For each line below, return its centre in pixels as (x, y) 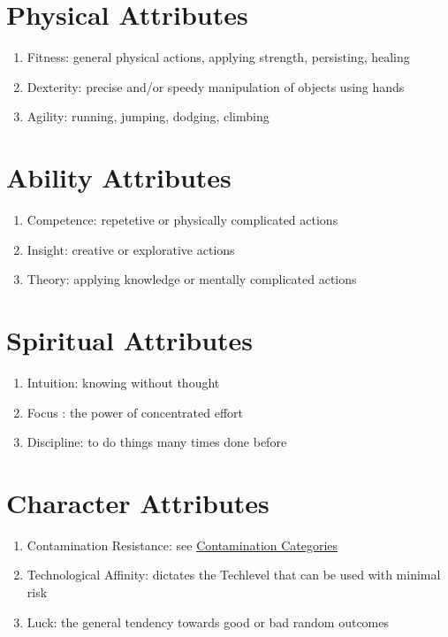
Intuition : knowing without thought (123, 382)
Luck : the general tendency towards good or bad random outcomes (208, 622)
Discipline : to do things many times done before (157, 442)
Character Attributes (138, 502)
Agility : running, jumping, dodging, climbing (148, 116)
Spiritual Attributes (130, 340)
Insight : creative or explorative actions (131, 249)
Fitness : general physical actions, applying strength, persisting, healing (218, 57)
